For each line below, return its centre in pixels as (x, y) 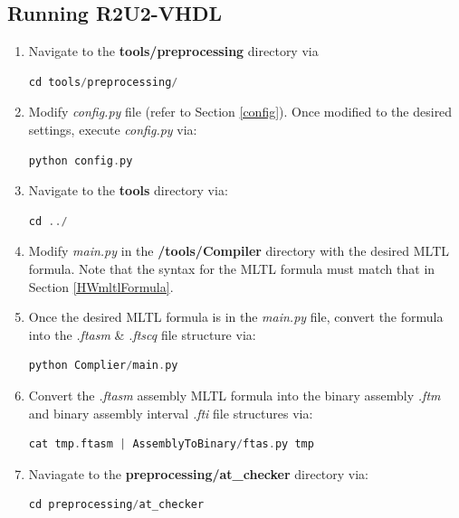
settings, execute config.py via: (113, 129)
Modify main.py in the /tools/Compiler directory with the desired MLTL (239, 251)
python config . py (81, 160)
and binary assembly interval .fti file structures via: (171, 413)
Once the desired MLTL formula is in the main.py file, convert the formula (236, 317)
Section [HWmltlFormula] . (101, 286)
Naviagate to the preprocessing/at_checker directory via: (199, 473)
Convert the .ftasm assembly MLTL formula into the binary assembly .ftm (234, 395)
